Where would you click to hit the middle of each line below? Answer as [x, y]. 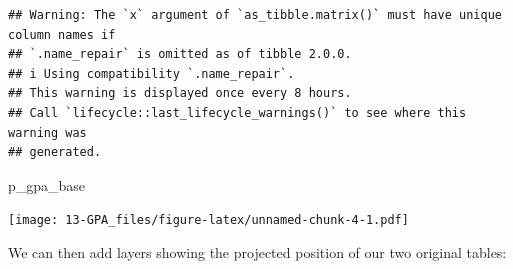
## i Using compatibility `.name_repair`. [151, 73]
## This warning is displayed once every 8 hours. [180, 93]
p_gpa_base [47, 184]
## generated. [55, 152]
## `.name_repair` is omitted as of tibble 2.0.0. [180, 54]
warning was [47, 132]
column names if [62, 34]
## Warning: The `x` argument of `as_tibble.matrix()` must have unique [255, 15]
